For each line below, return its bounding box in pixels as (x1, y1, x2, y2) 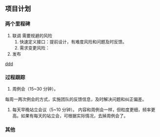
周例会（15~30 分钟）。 (12, 86, 59, 91)
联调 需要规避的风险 (12, 32, 52, 38)
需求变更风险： (19, 45, 50, 50)
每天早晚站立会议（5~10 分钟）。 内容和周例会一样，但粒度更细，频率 (12, 107, 151, 113)
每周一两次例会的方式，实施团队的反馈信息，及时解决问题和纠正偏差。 (5, 96, 147, 102)
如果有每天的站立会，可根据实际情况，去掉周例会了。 (21, 113, 128, 118)
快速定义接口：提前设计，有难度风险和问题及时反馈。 (19, 39, 127, 45)
